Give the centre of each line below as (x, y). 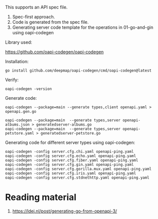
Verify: (12, 80)
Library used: (19, 42)
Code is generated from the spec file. (51, 22)
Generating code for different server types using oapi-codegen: (70, 143)
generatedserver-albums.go (64, 125)
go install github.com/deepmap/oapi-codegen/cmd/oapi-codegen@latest (79, 71)
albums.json (17, 125)
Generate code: (21, 98)
